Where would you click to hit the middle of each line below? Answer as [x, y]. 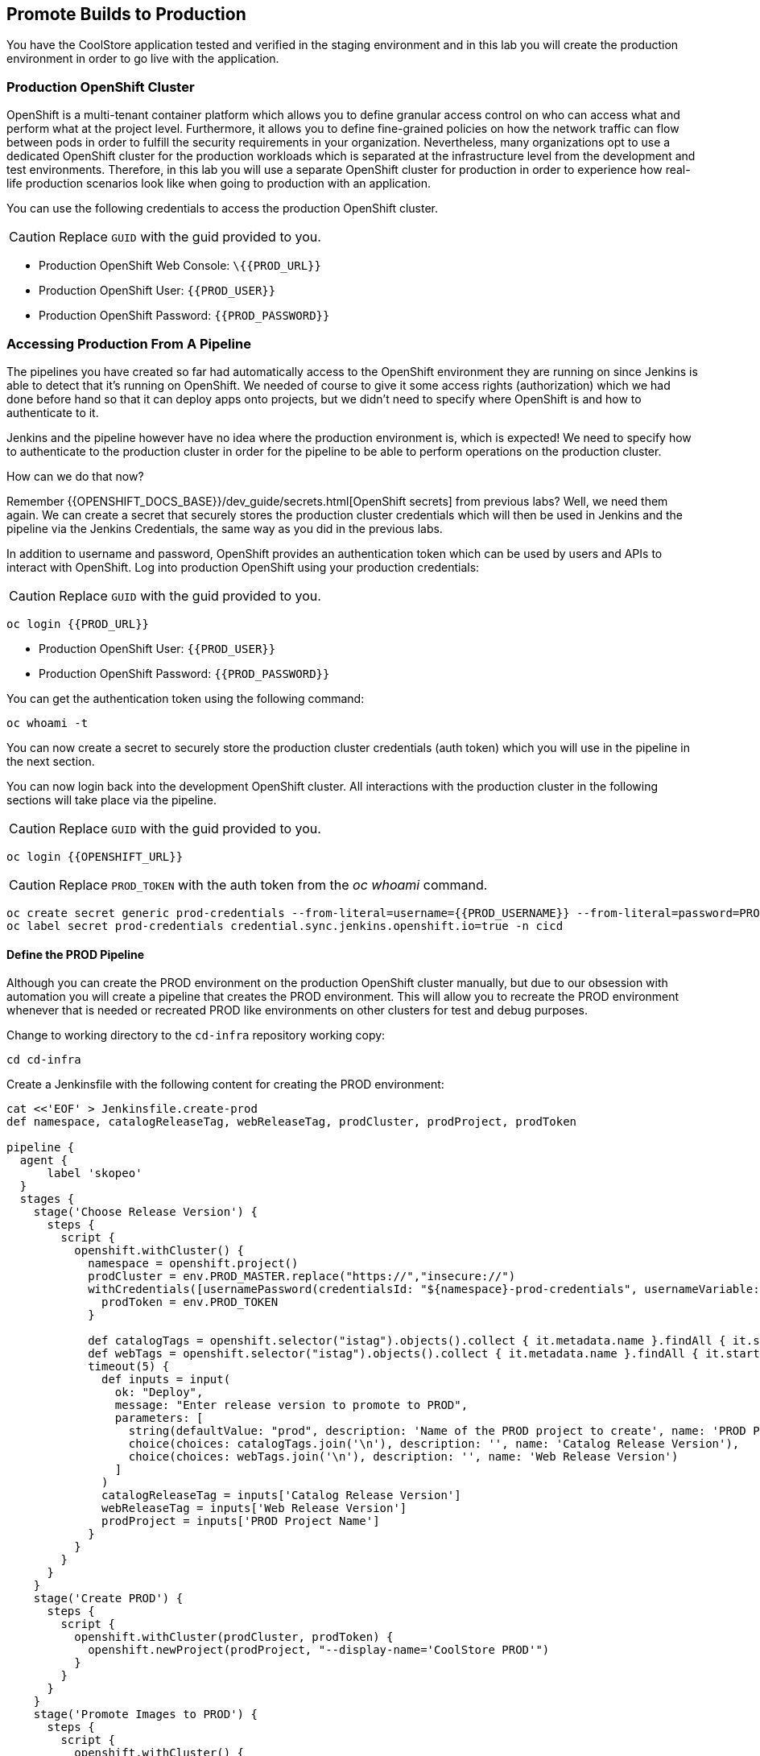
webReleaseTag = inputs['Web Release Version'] [254, 1508]
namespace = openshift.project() [193, 1264]
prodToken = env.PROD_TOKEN [190, 1302]
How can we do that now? [75, 476]
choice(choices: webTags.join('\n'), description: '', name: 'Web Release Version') [403, 1457]
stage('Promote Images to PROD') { [145, 1715]
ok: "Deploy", [159, 1392]
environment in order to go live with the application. [143, 59]
